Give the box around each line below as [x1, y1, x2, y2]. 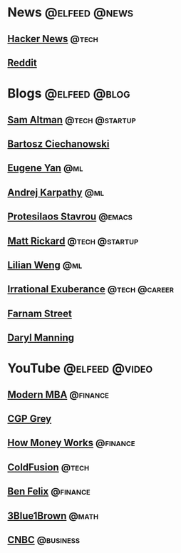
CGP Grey [7, 413, 52, 425]
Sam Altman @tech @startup [7, 113, 137, 125]
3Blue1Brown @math [7, 510, 98, 522]
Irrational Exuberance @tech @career [7, 283, 175, 296]
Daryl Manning [7, 332, 75, 344]
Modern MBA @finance [7, 388, 109, 400]
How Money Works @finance [7, 437, 135, 449]
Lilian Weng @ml [7, 259, 83, 271]
